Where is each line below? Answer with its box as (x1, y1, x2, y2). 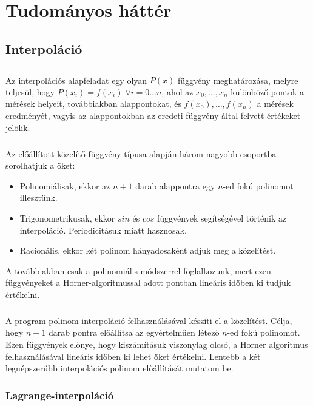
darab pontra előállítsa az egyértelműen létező (49, 326, 220, 339)
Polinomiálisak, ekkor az (19, 179, 110, 192)
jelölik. (5, 121, 30, 134)
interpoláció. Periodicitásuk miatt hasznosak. (19, 223, 187, 236)
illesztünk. (19, 191, 58, 204)
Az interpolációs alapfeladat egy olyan (5, 73, 147, 86)
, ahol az (161, 85, 194, 98)
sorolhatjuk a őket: (5, 159, 75, 172)
